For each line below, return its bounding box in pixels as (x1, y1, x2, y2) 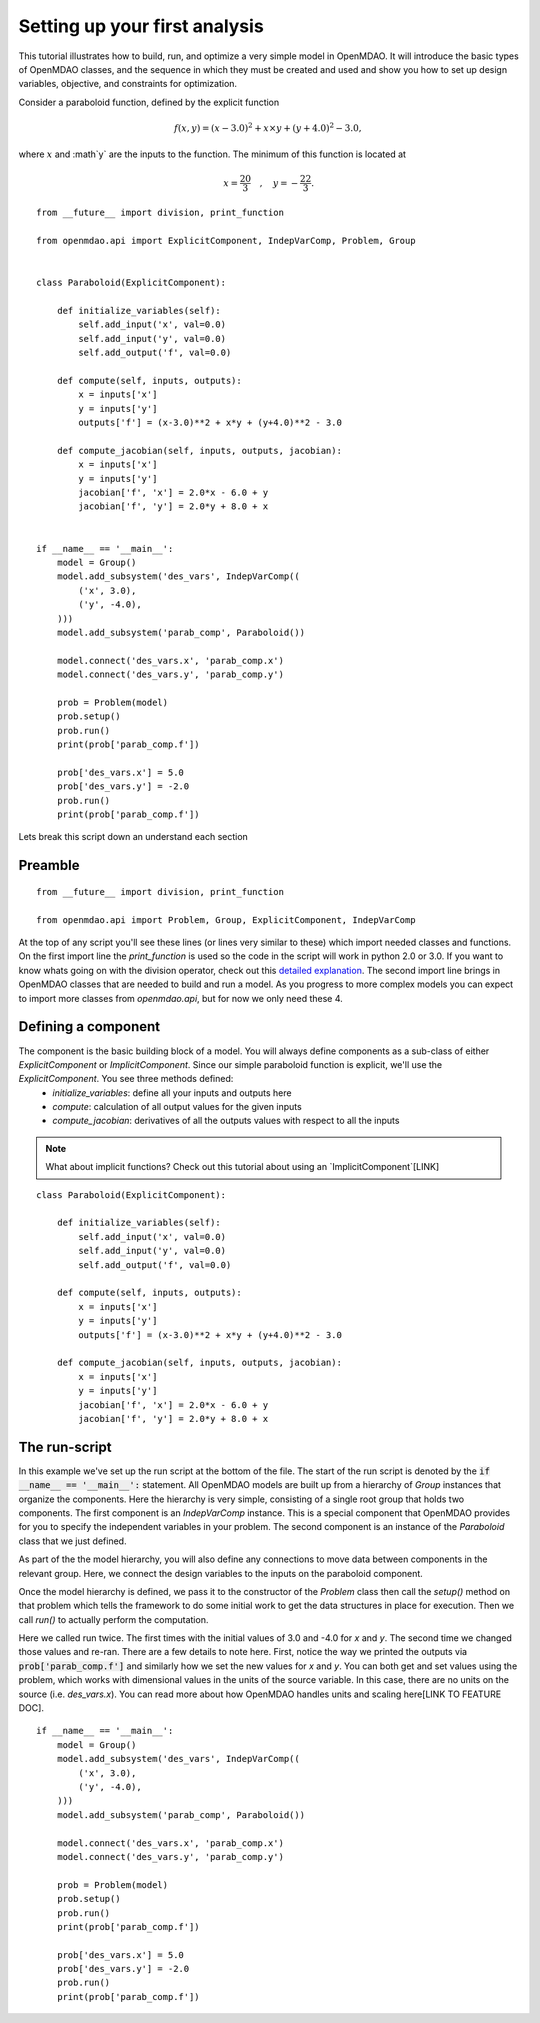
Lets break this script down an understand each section (18, 831, 249, 843)
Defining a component (18, 1018, 161, 1035)
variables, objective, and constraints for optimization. (18, 78, 238, 90)
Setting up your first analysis (18, 15, 264, 37)
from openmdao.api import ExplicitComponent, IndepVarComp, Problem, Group (36, 235, 416, 247)
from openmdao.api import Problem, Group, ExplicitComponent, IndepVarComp (36, 914, 416, 925)
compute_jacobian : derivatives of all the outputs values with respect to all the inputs (52, 1115, 400, 1127)
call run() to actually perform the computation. (18, 1613, 209, 1625)
